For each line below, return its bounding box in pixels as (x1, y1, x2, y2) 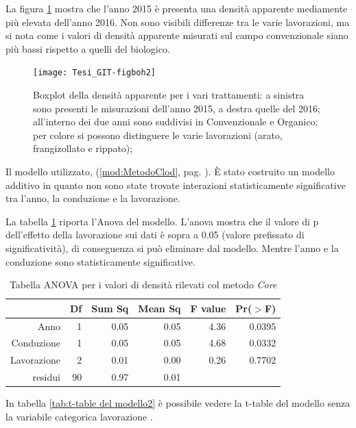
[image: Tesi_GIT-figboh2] (33, 68, 156, 78)
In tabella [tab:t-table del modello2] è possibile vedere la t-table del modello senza (5, 396, 351, 410)
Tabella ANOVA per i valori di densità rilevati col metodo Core (9, 277, 277, 292)
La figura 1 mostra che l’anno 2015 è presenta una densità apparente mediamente (5, 1, 348, 15)
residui (32, 370, 60, 384)
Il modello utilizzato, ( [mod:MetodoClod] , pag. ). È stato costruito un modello (5, 164, 335, 178)
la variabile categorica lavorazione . (5, 409, 153, 423)
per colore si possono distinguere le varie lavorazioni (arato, (33, 127, 283, 142)
